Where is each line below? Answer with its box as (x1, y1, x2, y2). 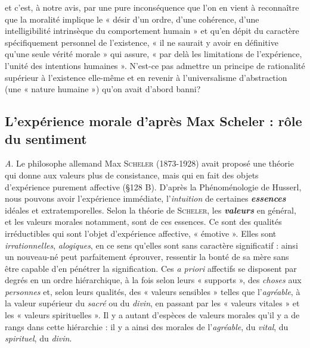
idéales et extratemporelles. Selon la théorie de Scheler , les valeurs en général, (5, 203, 296, 216)
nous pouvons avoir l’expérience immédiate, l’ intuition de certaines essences (5, 192, 286, 205)
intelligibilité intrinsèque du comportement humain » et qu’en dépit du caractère (5, 24, 299, 37)
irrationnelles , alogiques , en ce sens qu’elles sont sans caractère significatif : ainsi (5, 239, 298, 251)
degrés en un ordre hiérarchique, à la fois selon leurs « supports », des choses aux (5, 274, 302, 286)
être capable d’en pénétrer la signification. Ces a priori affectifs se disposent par (5, 262, 297, 274)
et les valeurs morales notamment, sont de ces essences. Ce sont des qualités (5, 215, 282, 228)
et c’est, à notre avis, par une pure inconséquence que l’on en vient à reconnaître (5, 1, 299, 13)
